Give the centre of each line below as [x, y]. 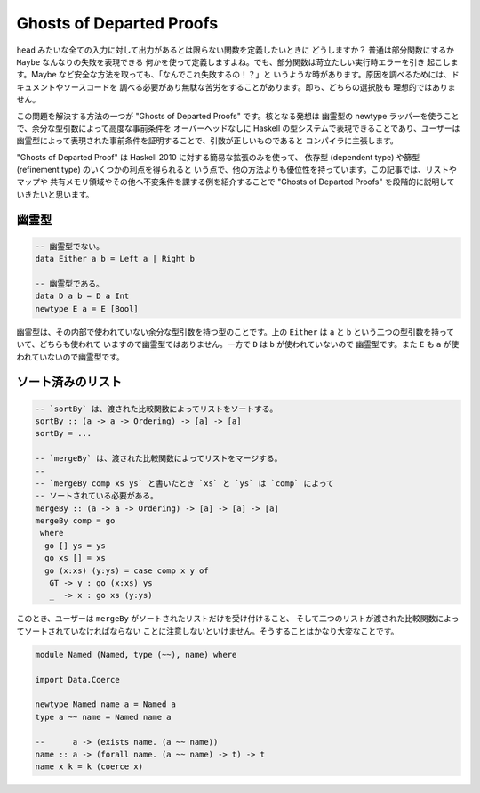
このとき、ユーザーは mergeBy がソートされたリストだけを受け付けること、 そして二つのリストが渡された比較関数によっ [238, 619]
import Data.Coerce [77, 680]
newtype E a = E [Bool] [87, 308]
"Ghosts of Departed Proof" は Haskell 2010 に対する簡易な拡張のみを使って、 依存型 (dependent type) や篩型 [218, 157]
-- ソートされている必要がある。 [97, 496]
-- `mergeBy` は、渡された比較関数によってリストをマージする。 [159, 459]
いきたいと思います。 [55, 194]
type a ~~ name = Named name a [104, 717]
